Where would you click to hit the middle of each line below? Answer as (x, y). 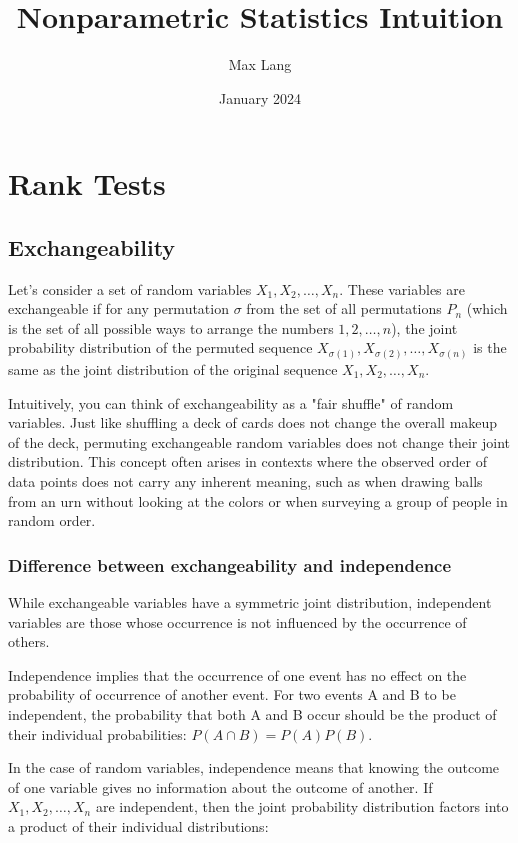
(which (487, 308)
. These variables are (402, 288)
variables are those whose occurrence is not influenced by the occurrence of (237, 621)
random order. (52, 520)
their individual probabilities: (97, 733)
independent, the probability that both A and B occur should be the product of (252, 713)
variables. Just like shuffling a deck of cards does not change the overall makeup (253, 422)
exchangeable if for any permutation (118, 308)
